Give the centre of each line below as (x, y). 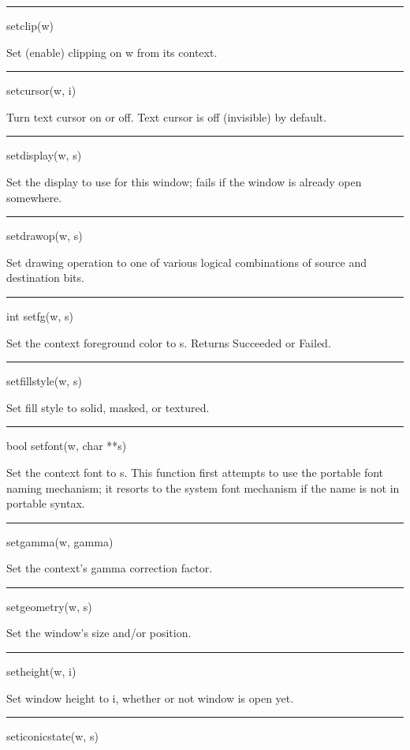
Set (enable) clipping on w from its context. (112, 52)
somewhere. (34, 197)
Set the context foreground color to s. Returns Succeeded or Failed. (169, 342)
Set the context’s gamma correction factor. (110, 568)
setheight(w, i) (41, 671)
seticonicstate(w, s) (52, 736)
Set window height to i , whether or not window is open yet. (150, 697)
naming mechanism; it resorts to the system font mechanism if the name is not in (203, 487)
